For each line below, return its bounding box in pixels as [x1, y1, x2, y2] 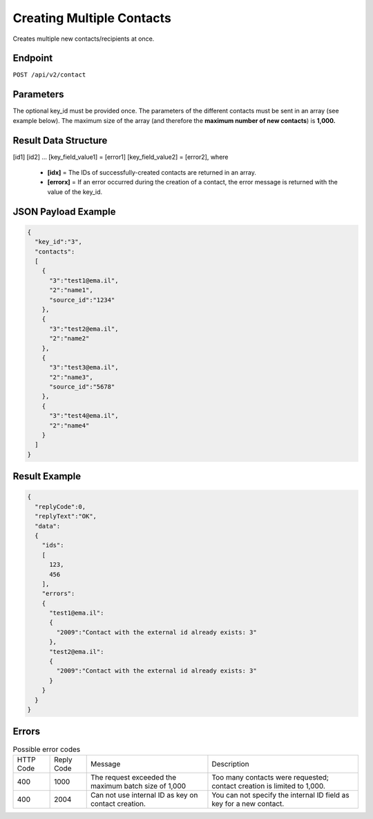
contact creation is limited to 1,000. [211, 781, 326, 791]
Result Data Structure [12, 135, 108, 146]
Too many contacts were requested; [211, 772, 329, 782]
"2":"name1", [49, 287, 93, 294]
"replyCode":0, [35, 503, 86, 510]
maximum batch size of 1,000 [90, 781, 186, 791]
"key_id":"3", [35, 238, 83, 246]
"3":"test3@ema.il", [49, 363, 119, 372]
